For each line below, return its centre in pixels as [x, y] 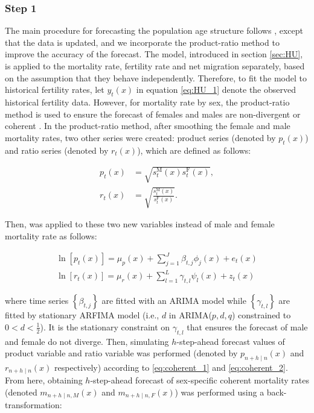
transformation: [34, 405]
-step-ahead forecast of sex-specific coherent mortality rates [200, 380]
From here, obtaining [44, 380]
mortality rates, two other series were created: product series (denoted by [140, 137]
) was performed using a [219, 392]
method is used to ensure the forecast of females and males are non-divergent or [153, 114]
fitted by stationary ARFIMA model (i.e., [82, 315]
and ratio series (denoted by [57, 150]
